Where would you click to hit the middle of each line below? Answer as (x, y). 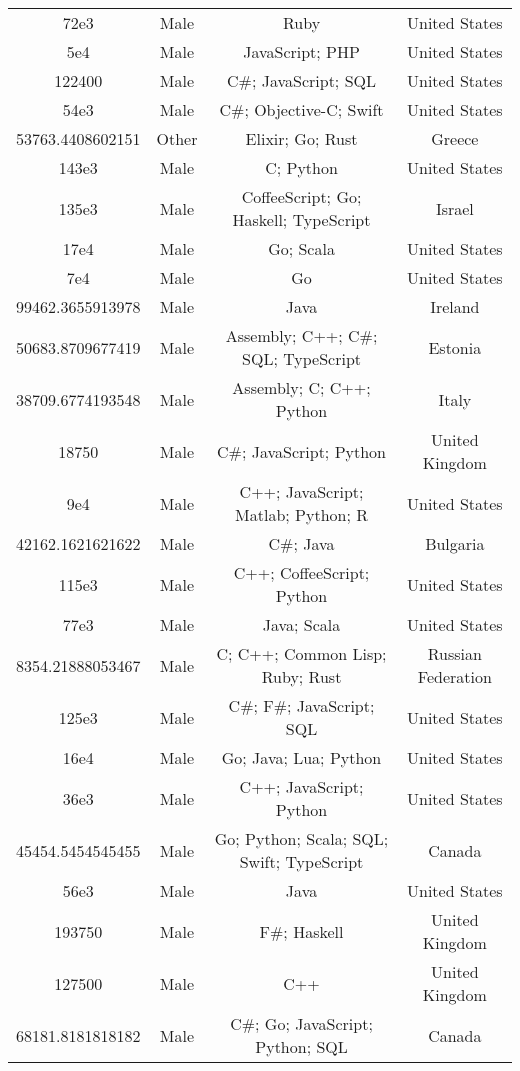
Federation (454, 676)
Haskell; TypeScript (301, 219)
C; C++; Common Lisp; (301, 653)
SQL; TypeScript (302, 358)
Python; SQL (301, 1046)
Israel (454, 208)
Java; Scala (301, 624)
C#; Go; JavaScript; (301, 1023)
